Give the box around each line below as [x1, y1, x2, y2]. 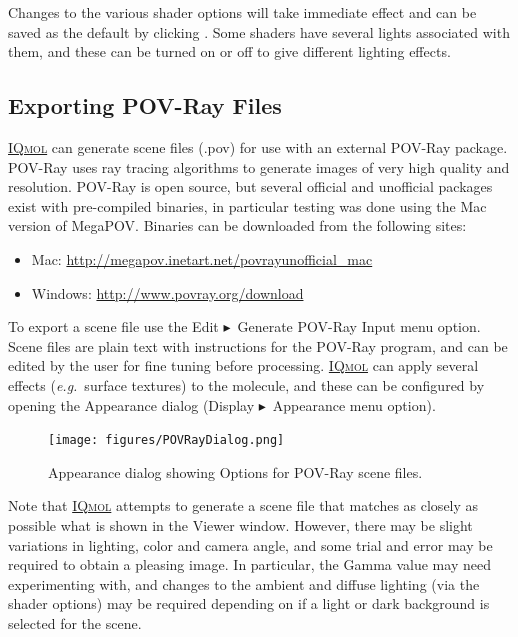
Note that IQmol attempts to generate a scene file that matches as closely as [8, 495, 479, 516]
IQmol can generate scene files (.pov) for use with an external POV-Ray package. [8, 136, 508, 157]
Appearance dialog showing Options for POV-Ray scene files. [48, 461, 423, 482]
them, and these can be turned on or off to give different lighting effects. [8, 41, 451, 62]
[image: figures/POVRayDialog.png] [48, 433, 285, 448]
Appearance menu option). [272, 394, 436, 415]
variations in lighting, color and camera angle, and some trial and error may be [8, 534, 493, 555]
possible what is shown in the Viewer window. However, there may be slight [8, 514, 473, 535]
